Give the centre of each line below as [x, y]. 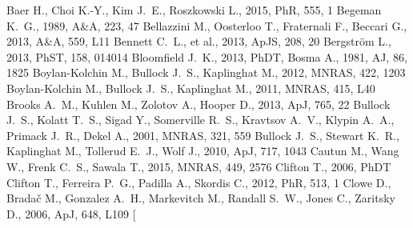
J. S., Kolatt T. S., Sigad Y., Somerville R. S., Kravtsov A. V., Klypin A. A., [200, 120]
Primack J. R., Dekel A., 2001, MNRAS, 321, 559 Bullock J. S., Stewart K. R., [203, 135]
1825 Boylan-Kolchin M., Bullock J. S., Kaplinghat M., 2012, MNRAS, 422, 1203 [206, 72]
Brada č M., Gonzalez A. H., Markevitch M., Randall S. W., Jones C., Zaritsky [201, 198]
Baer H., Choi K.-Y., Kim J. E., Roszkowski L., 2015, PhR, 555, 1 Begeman [194, 10]
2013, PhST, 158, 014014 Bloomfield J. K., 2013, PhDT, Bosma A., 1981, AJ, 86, [207, 56]
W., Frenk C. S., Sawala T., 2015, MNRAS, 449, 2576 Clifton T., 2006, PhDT [199, 166]
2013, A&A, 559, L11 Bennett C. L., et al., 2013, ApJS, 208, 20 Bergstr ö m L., [199, 41]
